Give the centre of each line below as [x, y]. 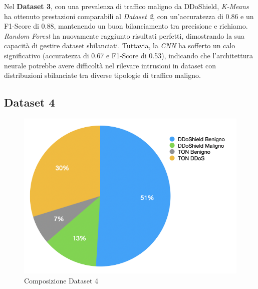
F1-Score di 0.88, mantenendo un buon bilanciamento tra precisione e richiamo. [126, 26]
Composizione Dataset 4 [61, 280]
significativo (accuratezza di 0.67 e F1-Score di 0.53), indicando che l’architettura [129, 55]
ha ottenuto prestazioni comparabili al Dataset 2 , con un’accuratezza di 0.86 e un [129, 16]
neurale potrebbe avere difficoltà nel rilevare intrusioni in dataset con [110, 65]
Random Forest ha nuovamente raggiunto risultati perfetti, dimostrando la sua [124, 35]
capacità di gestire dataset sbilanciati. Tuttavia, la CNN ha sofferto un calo [120, 45]
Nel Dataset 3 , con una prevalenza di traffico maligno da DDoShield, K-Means [126, 6]
